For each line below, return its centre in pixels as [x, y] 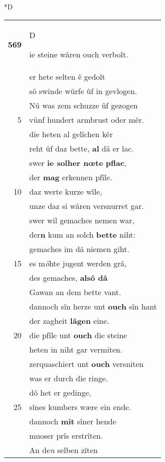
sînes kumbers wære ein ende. [80, 407]
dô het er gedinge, [60, 392]
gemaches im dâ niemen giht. [79, 249]
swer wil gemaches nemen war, [82, 220]
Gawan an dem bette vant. [75, 292]
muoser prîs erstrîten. [66, 435]
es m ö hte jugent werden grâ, [78, 263]
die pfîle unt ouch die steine [78, 335]
